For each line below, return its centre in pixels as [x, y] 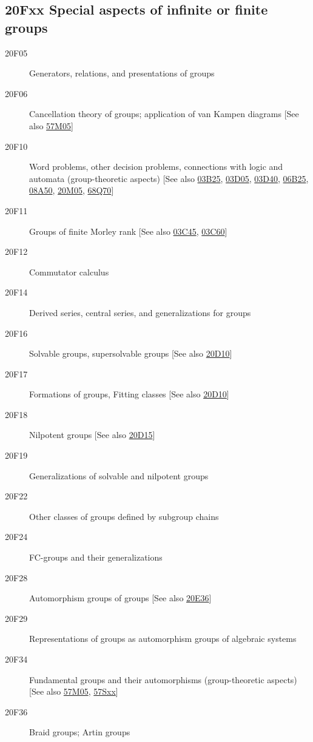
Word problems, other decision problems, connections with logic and [156, 167]
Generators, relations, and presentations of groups [122, 73]
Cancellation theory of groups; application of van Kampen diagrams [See [164, 114]
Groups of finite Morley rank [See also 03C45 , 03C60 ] [128, 231]
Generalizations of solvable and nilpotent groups [119, 475]
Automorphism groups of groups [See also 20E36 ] [120, 598]
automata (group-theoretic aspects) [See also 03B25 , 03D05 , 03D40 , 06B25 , [169, 178]
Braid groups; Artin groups [80, 732]
